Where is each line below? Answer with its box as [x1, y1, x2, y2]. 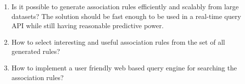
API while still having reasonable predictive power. [11, 20, 164, 31]
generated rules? [11, 46, 60, 56]
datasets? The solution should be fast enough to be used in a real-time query [11, 11, 241, 21]
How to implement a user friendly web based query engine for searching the [11, 62, 237, 72]
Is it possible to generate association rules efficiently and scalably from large [11, 1, 239, 11]
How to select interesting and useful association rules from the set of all [11, 36, 225, 47]
